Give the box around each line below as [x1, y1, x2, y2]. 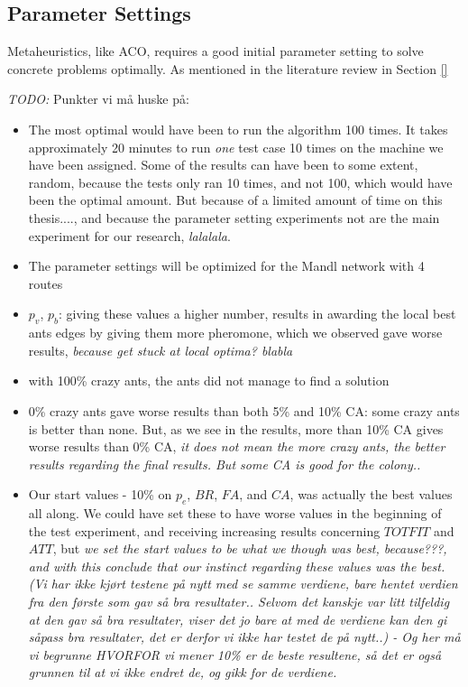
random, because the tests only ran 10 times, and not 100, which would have [28, 172, 453, 191]
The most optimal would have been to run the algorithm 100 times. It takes [28, 119, 448, 138]
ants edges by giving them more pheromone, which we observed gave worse [28, 323, 443, 342]
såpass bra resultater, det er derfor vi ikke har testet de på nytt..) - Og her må [28, 627, 461, 646]
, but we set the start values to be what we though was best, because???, [52, 539, 447, 558]
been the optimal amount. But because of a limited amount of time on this [28, 190, 443, 209]
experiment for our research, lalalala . [28, 226, 231, 245]
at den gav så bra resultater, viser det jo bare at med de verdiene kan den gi [28, 609, 447, 628]
